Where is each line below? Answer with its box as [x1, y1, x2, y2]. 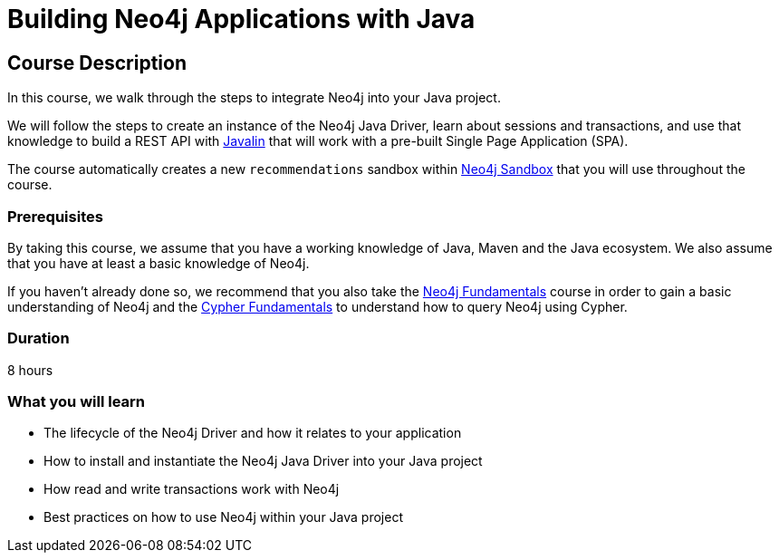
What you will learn [7, 392, 146, 411]
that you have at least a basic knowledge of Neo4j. [7, 255, 310, 271]
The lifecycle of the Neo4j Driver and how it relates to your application [43, 425, 462, 441]
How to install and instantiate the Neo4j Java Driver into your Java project [43, 453, 483, 469]
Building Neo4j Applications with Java [7, 4, 476, 34]
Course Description [7, 51, 187, 74]
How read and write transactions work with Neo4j [43, 481, 340, 497]
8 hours [7, 362, 53, 378]
